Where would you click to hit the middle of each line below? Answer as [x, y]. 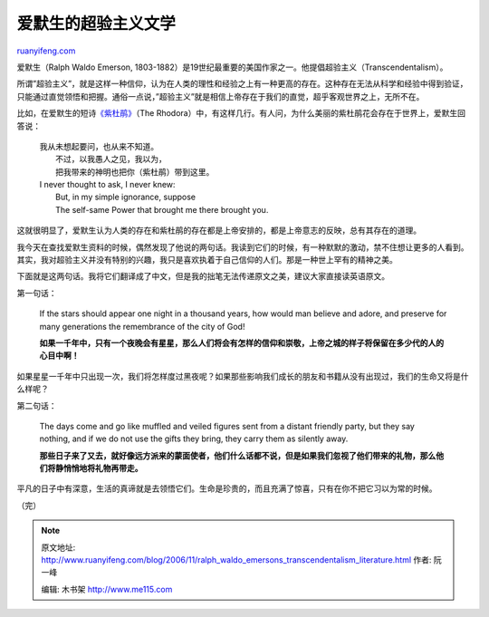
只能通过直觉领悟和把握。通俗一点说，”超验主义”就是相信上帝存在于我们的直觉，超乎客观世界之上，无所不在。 [221, 96]
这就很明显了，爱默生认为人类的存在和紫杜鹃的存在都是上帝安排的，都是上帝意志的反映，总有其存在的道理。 [219, 230]
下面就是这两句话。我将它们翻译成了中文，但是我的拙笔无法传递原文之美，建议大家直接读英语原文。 [203, 276]
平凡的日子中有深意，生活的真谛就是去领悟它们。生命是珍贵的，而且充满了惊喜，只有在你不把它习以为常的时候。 [227, 488]
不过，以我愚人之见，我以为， [111, 159]
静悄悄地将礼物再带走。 [99, 468]
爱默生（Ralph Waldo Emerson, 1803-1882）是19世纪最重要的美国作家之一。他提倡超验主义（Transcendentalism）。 [232, 67]
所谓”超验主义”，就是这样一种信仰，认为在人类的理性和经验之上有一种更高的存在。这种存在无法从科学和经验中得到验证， [242, 84]
